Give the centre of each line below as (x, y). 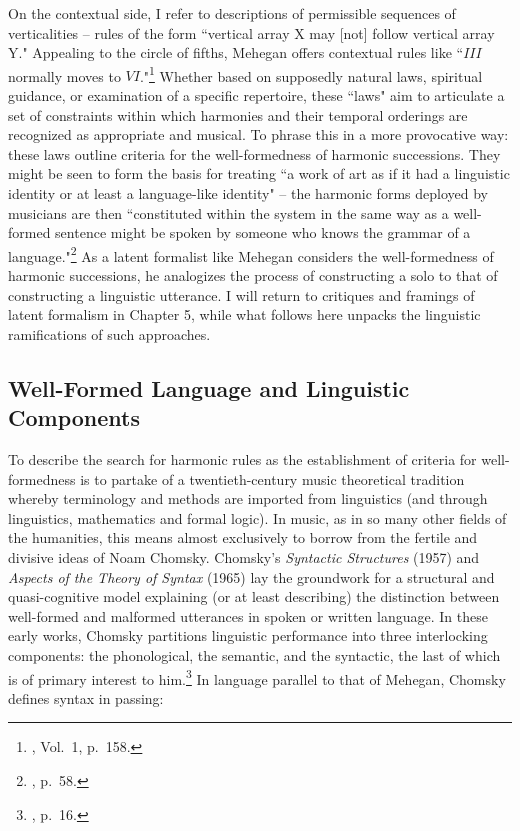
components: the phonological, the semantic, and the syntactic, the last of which (254, 654)
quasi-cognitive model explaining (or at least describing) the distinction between (254, 596)
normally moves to (64, 75)
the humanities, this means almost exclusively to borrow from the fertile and (243, 537)
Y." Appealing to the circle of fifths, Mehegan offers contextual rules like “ (236, 52)
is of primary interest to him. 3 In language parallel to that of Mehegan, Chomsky (257, 677)
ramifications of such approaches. (109, 333)
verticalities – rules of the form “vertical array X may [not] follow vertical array (251, 32)
